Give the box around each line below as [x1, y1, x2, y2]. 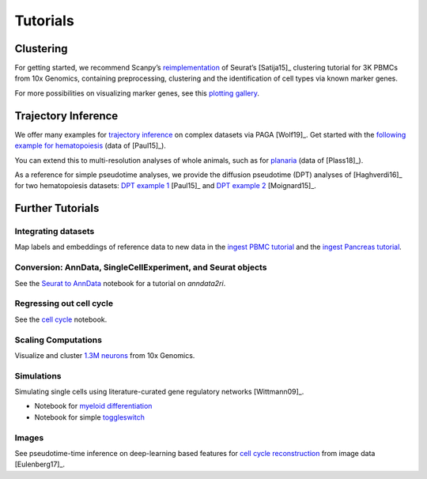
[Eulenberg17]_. [14, 459, 66, 470]
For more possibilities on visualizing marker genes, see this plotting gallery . [14, 88, 260, 98]
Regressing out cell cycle [14, 298, 114, 309]
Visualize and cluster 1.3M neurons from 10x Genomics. [14, 350, 195, 360]
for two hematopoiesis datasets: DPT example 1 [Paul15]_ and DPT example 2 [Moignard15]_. [14, 181, 316, 190]
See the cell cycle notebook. [14, 315, 108, 324]
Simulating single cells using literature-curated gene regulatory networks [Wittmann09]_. [14, 387, 304, 397]
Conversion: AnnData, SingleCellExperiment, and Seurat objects [14, 262, 267, 273]
